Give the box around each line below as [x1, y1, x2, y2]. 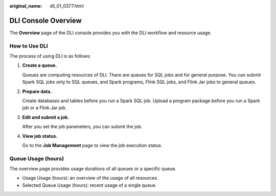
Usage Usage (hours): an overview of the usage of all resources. [22, 175, 158, 181]
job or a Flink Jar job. [22, 105, 67, 111]
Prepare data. [22, 88, 52, 94]
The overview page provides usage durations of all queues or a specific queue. [9, 166, 176, 172]
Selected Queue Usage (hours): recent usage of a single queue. [22, 182, 157, 188]
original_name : [9, 3, 42, 9]
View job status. [22, 133, 58, 139]
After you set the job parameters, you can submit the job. [22, 124, 143, 130]
